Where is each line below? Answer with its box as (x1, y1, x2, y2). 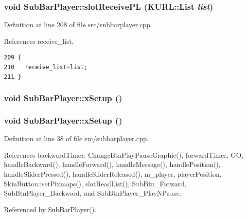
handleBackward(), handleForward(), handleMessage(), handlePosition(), (4, 159, 221, 169)
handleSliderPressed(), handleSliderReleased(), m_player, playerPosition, (4, 169, 222, 179)
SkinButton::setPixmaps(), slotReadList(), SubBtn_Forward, (4, 178, 186, 188)
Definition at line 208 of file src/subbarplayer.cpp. (4, 19, 153, 30)
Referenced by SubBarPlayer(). (4, 204, 97, 214)
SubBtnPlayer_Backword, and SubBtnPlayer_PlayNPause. (4, 188, 181, 198)
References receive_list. (4, 36, 74, 46)
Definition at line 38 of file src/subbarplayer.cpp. (4, 133, 149, 144)
